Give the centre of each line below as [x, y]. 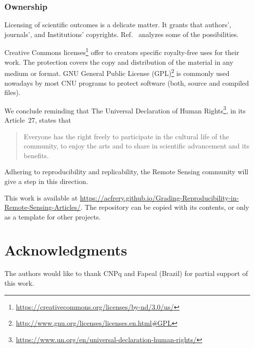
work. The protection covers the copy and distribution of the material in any [119, 62]
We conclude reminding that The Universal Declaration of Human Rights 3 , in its [125, 110]
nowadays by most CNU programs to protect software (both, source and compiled [127, 82]
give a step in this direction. [46, 181]
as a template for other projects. [53, 216]
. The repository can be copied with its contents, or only [165, 207]
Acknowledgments [66, 250]
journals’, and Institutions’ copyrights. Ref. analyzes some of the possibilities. [122, 34]
